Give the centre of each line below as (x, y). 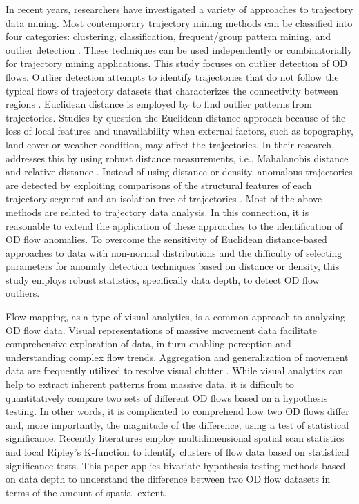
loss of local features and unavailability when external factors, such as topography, (179, 131)
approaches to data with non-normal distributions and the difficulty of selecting (174, 252)
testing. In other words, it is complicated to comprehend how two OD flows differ (177, 411)
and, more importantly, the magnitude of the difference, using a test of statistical (177, 424)
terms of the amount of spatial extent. (86, 492)
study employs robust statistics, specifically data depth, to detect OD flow (163, 279)
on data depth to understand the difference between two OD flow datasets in (168, 479)
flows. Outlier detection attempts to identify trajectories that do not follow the (172, 76)
